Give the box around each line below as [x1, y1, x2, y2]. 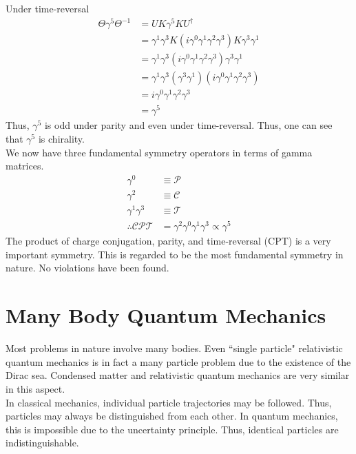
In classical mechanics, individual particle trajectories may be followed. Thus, [6, 395, 332, 409]
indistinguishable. [6, 435, 79, 450]
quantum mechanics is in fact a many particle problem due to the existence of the [6, 354, 351, 369]
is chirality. [38, 132, 85, 146]
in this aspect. [6, 381, 65, 395]
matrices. [6, 158, 44, 173]
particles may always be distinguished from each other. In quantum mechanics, [6, 409, 338, 423]
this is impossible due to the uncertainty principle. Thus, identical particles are [6, 422, 339, 436]
